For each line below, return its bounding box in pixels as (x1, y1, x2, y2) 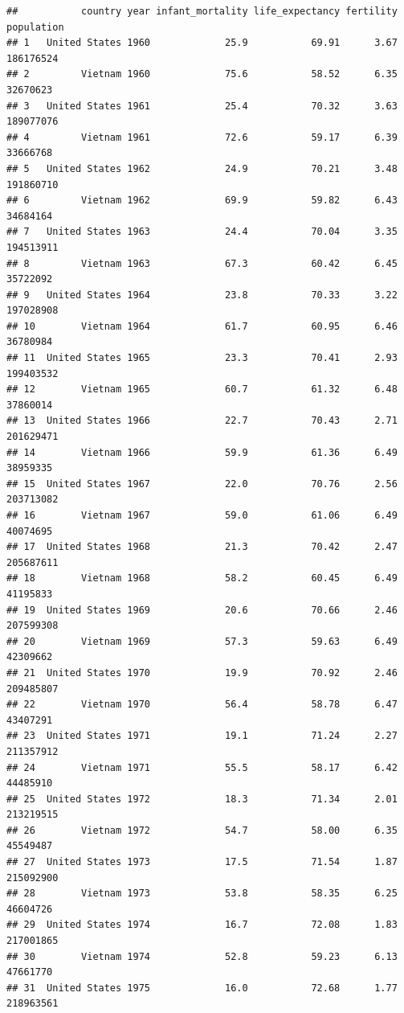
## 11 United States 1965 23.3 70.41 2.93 (6, 352, 398, 364)
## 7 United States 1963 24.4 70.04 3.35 (6, 226, 398, 238)
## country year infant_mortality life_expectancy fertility (6, 6, 398, 17)
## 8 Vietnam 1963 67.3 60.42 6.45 (6, 257, 398, 269)
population (6, 21, 64, 33)
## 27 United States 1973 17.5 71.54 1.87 (6, 856, 398, 868)
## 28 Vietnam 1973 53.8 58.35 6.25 (6, 888, 398, 900)
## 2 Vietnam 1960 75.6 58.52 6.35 (6, 68, 398, 80)
